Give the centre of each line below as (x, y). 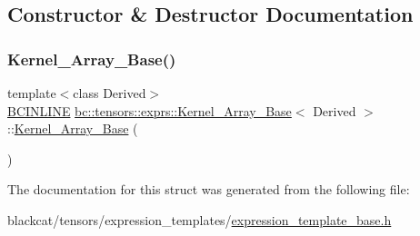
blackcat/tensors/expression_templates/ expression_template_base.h (200, 219)
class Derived (110, 93)
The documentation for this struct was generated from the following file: (209, 189)
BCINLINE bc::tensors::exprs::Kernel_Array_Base (150, 110)
